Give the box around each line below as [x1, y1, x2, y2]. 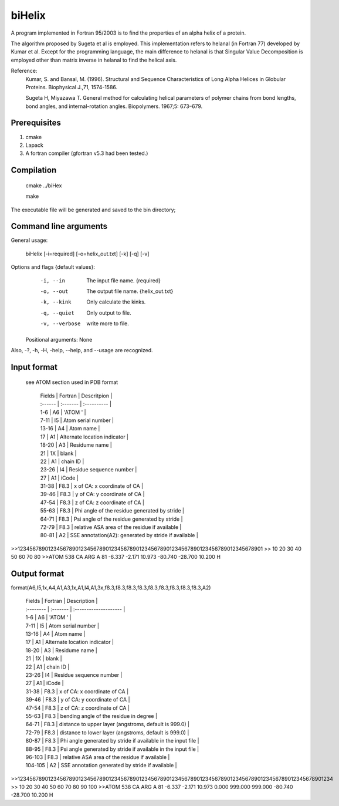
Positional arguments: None [25, 336, 93, 343]
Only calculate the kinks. [86, 298, 146, 305]
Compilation [11, 165, 57, 176]
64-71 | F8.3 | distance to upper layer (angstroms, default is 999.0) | [25, 721, 190, 728]
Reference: [11, 68, 38, 75]
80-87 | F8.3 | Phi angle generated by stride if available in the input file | [25, 737, 199, 744]
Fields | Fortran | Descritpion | [40, 392, 113, 399]
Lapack [25, 141, 44, 149]
